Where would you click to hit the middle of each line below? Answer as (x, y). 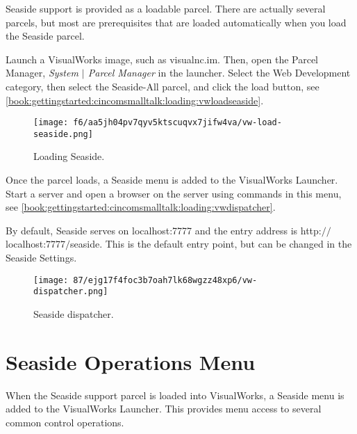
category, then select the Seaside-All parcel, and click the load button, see (163, 86)
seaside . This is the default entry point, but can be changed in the (211, 244)
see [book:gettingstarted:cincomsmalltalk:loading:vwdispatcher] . (141, 207)
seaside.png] (63, 134)
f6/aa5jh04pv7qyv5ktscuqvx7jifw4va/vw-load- (177, 123)
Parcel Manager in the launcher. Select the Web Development (219, 73)
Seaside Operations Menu (131, 361)
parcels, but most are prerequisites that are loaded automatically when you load (176, 22)
